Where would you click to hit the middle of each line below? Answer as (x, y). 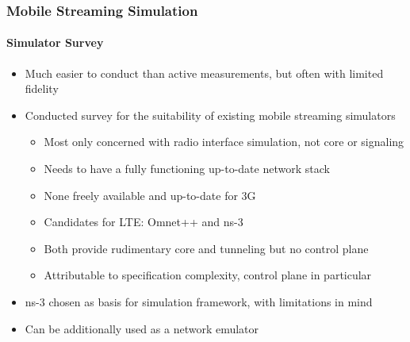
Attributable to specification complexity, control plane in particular (208, 275)
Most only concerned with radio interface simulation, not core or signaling (224, 142)
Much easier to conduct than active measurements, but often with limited (204, 73)
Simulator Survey (55, 42)
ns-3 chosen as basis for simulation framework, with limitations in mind (199, 301)
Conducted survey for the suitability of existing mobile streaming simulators (210, 115)
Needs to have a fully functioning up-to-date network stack (187, 169)
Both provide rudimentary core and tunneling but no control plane (206, 248)
